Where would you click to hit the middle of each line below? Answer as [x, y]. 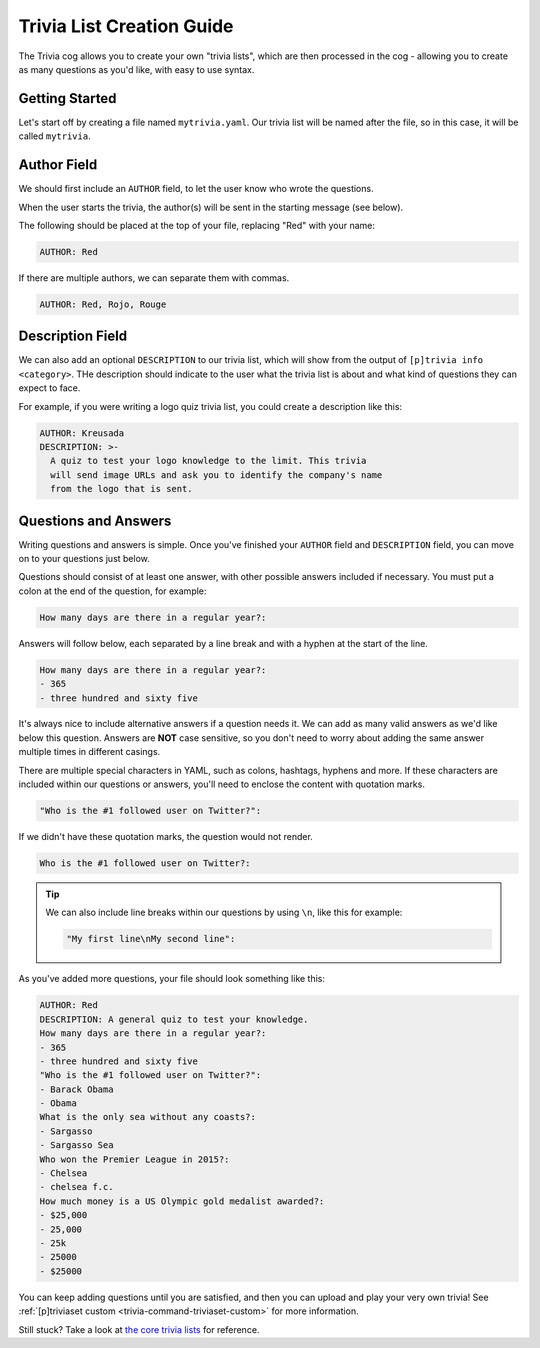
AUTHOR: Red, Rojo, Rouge [103, 304]
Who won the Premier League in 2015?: [134, 1159]
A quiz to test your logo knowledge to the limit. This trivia [208, 461]
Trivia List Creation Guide [126, 26]
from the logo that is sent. [122, 489]
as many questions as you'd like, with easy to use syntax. [136, 69]
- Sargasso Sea [76, 1145]
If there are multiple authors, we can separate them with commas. [154, 277]
